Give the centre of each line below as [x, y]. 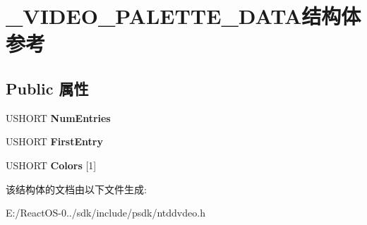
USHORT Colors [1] [51, 165]
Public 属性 [47, 88]
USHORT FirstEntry [54, 141]
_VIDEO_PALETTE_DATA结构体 [183, 16]
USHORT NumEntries [58, 117]
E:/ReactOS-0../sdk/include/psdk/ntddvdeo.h [106, 213]
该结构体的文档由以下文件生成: [76, 189]
